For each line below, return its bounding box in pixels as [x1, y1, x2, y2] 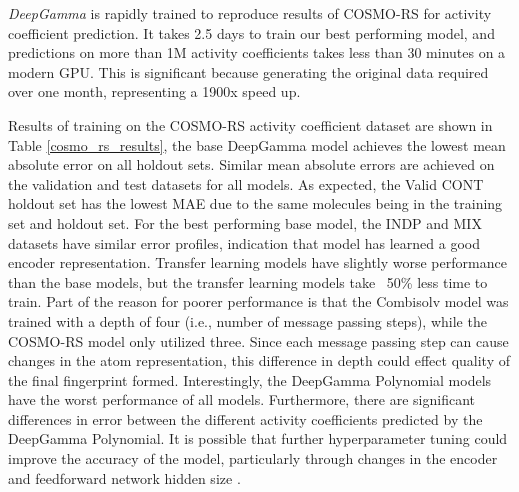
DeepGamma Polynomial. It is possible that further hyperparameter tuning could [8, 428, 508, 449]
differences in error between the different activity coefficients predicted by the [8, 408, 483, 429]
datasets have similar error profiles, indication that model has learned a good [8, 232, 480, 253]
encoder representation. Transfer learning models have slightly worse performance [8, 252, 507, 273]
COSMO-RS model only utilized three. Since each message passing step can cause [8, 330, 509, 351]
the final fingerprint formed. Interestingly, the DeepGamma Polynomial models [8, 369, 492, 390]
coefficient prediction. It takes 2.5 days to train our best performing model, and [8, 22, 495, 43]
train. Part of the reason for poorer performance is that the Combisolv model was [8, 291, 509, 312]
